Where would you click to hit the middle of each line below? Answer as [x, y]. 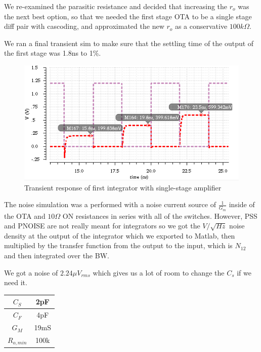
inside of [242, 204]
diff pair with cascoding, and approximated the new [84, 26]
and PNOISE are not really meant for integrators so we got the [102, 226]
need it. [16, 282]
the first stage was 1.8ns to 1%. [53, 53]
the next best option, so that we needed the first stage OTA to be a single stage [128, 16]
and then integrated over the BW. [57, 256]
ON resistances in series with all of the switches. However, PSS [160, 216]
